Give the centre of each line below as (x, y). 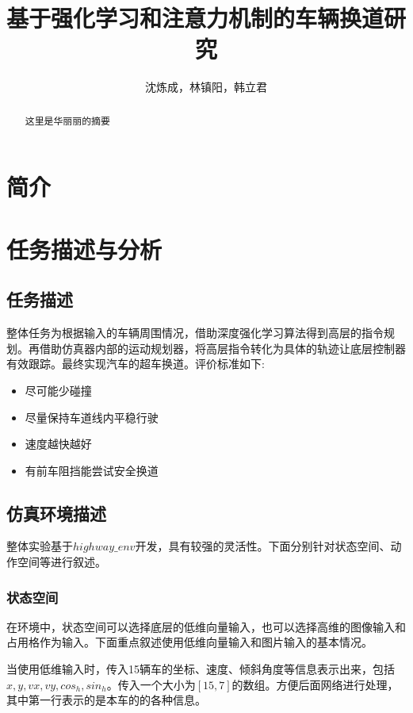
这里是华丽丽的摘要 (67, 120)
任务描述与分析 (84, 249)
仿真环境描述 (56, 513)
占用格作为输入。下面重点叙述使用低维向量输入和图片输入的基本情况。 (189, 642)
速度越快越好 (58, 444)
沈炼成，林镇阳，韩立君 (206, 87)
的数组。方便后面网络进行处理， (315, 684)
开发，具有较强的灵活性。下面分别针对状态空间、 (263, 546)
